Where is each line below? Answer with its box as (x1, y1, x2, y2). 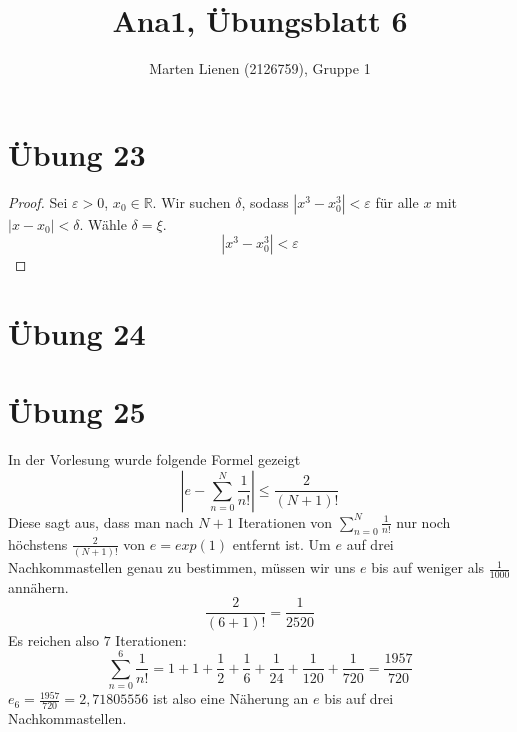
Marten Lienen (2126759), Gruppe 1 (149, 58, 371, 79)
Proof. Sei (8, 191, 68, 212)
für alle (375, 191, 419, 212)
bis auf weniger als (371, 557, 485, 578)
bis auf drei (324, 688, 394, 709)
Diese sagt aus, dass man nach (8, 511, 194, 532)
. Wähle (79, 213, 127, 234)
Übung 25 (8, 391, 146, 432)
